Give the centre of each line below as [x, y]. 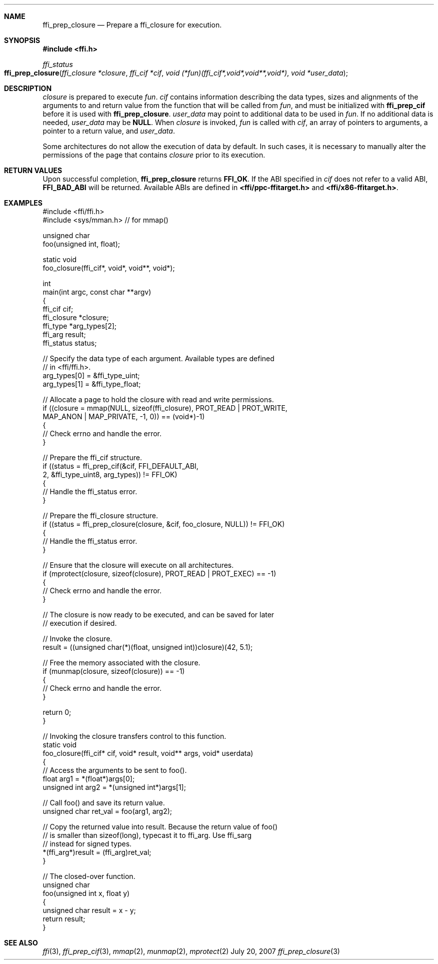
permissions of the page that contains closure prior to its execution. [154, 155]
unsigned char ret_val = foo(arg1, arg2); [107, 811]
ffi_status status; [70, 343]
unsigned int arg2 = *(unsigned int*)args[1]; [114, 787]
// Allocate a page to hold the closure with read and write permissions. [158, 399]
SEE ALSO [21, 943]
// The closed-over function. [89, 876]
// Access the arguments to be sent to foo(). [115, 770]
